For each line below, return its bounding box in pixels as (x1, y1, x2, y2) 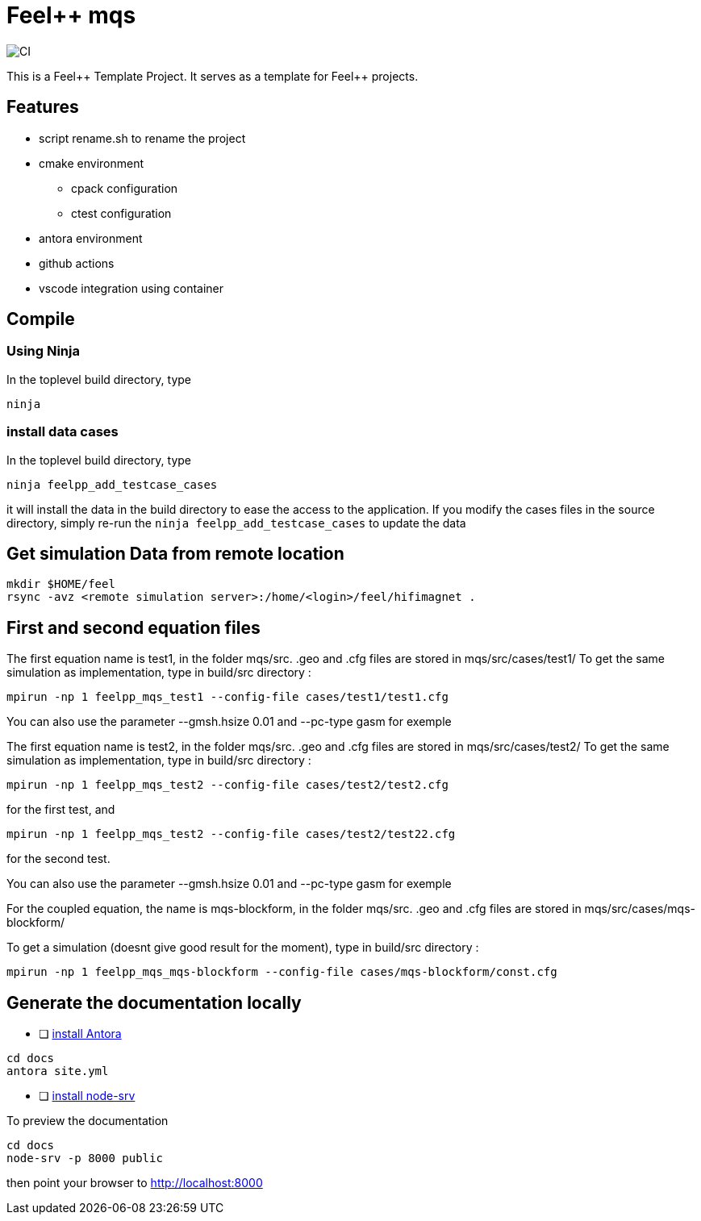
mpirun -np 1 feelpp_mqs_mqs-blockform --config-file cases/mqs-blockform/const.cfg (6, 965, 557, 979)
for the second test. (6, 852, 111, 866)
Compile (6, 309, 75, 330)
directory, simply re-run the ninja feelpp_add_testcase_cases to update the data (6, 515, 466, 530)
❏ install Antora (39, 1027, 122, 1041)
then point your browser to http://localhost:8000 (6, 1176, 263, 1190)
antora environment (39, 231, 143, 245)
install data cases (6, 423, 119, 440)
